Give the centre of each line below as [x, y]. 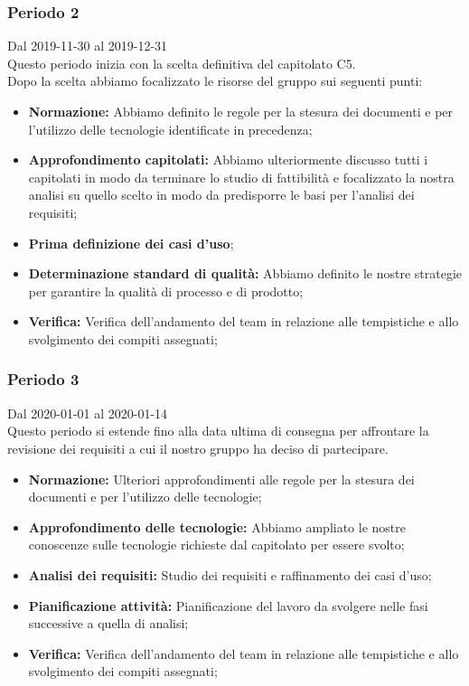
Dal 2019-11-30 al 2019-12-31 [88, 46]
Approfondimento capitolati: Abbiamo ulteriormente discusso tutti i [228, 160]
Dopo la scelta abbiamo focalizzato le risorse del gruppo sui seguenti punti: [215, 81]
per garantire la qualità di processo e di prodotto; [166, 291]
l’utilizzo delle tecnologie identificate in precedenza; [170, 129]
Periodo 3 [43, 379]
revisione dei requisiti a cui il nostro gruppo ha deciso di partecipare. [198, 448]
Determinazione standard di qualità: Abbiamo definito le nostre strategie [245, 273]
